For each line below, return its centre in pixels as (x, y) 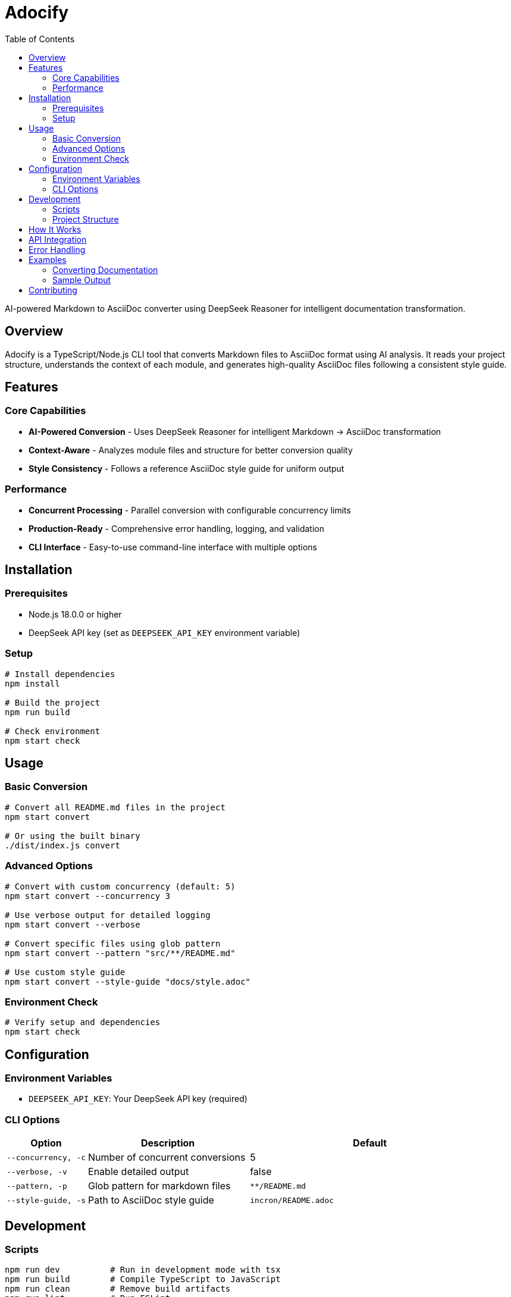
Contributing (53, 290)
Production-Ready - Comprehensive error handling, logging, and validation (176, 528)
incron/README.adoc (292, 1200)
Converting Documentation (105, 270)
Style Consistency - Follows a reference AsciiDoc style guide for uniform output (186, 468)
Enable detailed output (139, 1172)
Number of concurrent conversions (167, 1157)
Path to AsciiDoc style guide (151, 1200)
